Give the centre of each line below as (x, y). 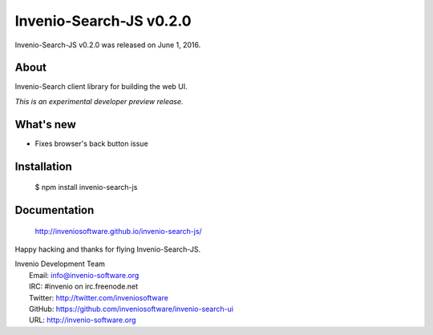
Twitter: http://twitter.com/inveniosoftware (99, 297)
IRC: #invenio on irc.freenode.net (84, 287)
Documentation (55, 210)
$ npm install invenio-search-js (86, 188)
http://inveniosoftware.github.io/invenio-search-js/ (118, 231)
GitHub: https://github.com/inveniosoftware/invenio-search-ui (132, 309)
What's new (45, 124)
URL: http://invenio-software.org (83, 320)
